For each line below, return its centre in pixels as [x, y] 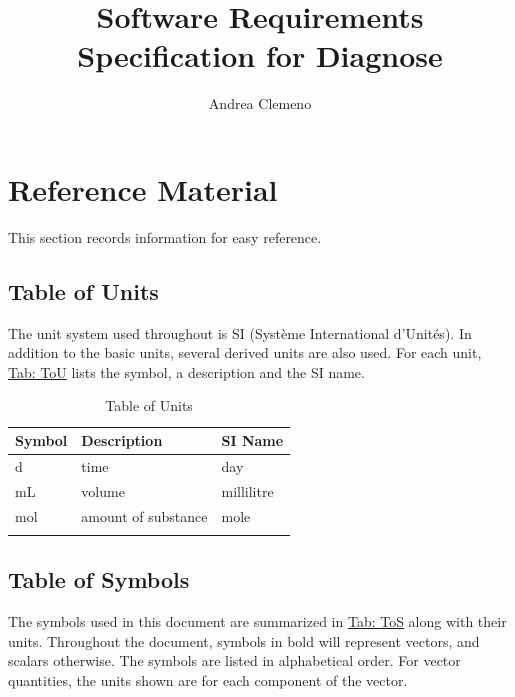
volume [103, 490]
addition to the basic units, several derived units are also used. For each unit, [245, 352]
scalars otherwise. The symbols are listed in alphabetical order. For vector [234, 660]
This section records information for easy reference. [165, 236]
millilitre [247, 490]
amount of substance [144, 515]
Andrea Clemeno [260, 103]
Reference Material [143, 188]
